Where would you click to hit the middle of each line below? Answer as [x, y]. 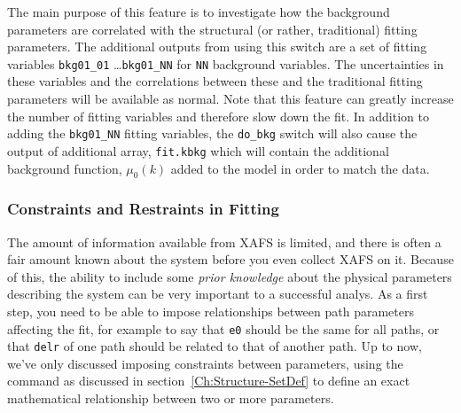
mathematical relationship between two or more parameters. [171, 398]
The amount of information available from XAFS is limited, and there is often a [224, 242]
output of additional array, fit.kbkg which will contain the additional [198, 150]
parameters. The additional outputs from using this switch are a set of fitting [217, 47]
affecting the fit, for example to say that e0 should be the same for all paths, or [223, 328]
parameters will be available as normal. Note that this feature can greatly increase [230, 99]
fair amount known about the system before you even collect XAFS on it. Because [230, 259]
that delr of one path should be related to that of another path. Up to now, [215, 346]
